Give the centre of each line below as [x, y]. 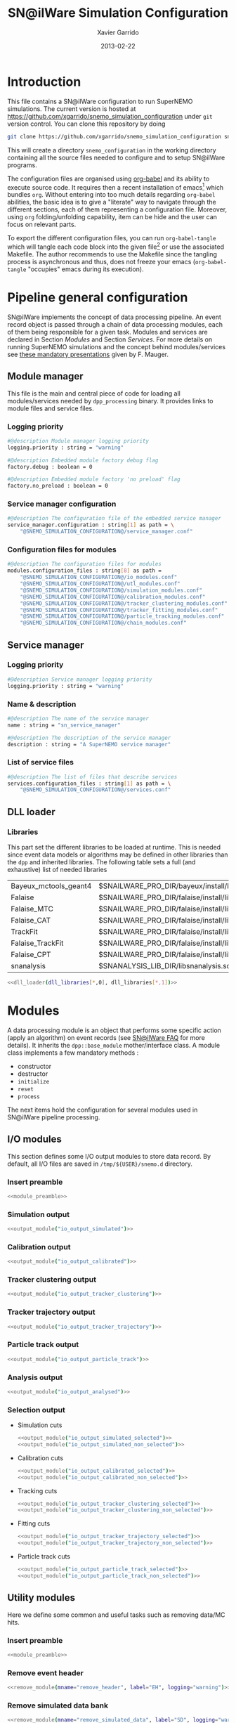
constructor [34, 1066]
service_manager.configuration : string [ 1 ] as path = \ [91, 525]
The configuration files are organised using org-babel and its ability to [109, 178]
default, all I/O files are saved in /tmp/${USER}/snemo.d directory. [100, 1164]
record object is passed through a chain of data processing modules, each [115, 324]
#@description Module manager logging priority [78, 441]
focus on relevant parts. [42, 225]
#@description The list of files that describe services [92, 777]
